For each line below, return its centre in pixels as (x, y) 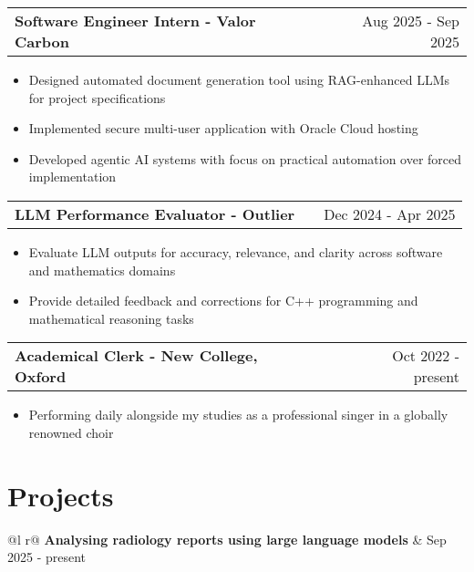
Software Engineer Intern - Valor (135, 21)
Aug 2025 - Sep (411, 21)
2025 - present (47, 557)
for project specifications (97, 97)
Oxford (41, 377)
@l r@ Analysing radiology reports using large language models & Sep (227, 539)
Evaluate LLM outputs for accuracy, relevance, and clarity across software (236, 251)
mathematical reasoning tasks (111, 318)
